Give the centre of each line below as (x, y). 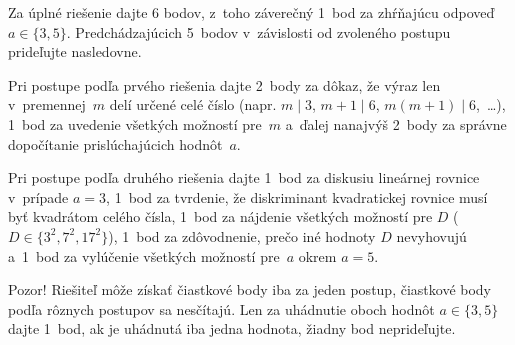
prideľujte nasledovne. (75, 51)
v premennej (47, 104)
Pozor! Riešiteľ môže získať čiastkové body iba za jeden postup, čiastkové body (249, 289)
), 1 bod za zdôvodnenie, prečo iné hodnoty (242, 235)
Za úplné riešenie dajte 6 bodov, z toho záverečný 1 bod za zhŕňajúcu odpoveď (251, 12)
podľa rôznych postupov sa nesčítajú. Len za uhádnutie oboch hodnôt (221, 308)
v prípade (38, 196)
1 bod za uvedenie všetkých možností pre (135, 123)
